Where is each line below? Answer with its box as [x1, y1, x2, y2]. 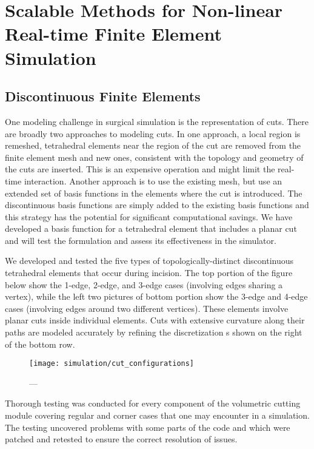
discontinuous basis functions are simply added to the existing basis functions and [5, 198, 309, 211]
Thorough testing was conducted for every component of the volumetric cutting [5, 397, 301, 410]
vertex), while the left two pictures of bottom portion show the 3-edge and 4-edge [5, 290, 308, 303]
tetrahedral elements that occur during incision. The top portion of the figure [5, 266, 293, 279]
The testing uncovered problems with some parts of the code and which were [5, 420, 290, 433]
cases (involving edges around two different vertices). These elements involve [5, 302, 289, 314]
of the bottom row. [5, 337, 75, 350]
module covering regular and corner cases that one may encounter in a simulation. [5, 409, 310, 422]
